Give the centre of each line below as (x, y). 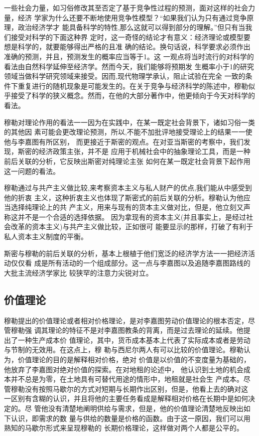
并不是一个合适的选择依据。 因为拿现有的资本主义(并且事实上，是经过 (132, 217)
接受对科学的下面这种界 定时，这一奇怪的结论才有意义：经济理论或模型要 (130, 37)
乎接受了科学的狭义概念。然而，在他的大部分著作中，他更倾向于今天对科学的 (129, 95)
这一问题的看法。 (32, 171)
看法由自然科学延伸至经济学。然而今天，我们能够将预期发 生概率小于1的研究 (129, 66)
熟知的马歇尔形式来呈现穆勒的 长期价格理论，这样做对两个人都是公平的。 (124, 428)
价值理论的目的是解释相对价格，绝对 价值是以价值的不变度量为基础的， (134, 360)
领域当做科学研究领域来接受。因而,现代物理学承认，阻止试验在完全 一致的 (125, 76)
